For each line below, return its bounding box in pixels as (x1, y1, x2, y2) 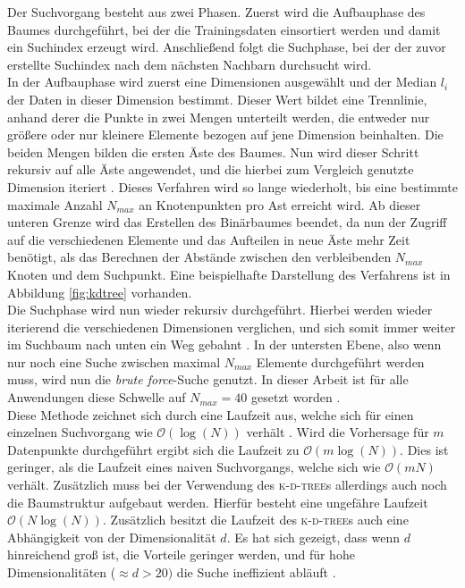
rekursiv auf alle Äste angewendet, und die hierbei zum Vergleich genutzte (7, 160, 414, 179)
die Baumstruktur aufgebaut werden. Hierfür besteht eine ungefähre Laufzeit (7, 492, 428, 511)
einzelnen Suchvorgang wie (7, 423, 153, 441)
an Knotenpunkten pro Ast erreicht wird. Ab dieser (139, 195, 421, 214)
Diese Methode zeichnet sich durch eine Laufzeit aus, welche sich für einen (7, 405, 414, 424)
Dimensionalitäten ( (7, 563, 116, 581)
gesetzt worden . (250, 388, 341, 407)
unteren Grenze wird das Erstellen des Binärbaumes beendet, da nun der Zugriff (7, 213, 447, 231)
